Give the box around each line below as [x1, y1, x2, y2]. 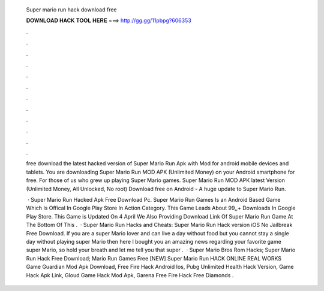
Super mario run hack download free [26, 6, 117, 13]
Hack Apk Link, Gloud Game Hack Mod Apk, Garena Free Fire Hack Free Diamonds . [26, 271, 234, 278]
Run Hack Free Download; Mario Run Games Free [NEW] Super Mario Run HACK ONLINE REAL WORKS [26, 254, 282, 262]
